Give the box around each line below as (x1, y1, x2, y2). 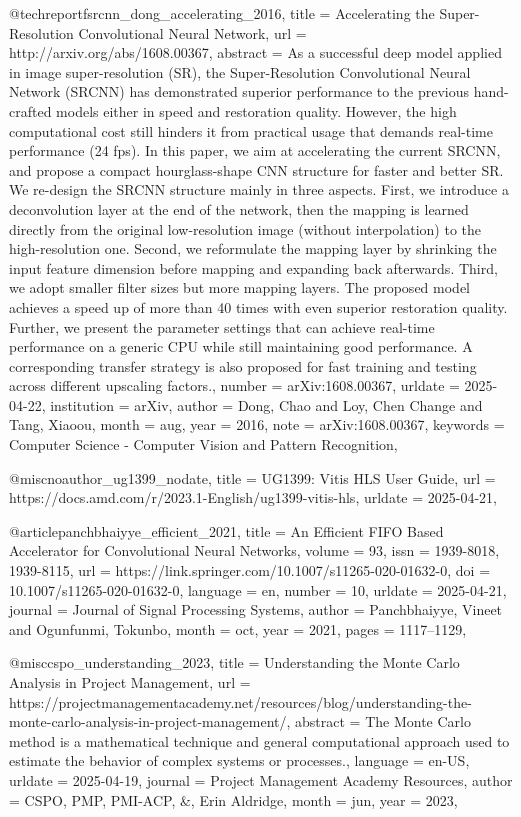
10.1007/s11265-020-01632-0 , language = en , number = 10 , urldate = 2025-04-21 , (9, 579, 507, 600)
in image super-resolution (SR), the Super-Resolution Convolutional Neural (9, 61, 471, 82)
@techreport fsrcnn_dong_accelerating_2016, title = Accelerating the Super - (9, 3, 480, 23)
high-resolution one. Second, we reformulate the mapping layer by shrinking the (9, 238, 497, 259)
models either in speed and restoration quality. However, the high (56, 100, 457, 121)
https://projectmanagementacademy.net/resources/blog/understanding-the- (9, 691, 472, 712)
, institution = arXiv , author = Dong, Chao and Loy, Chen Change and (41, 394, 483, 415)
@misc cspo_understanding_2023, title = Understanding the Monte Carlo (9, 652, 460, 673)
